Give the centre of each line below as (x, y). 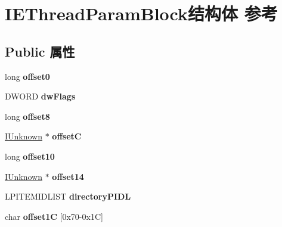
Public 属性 (40, 51)
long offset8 (27, 116)
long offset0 (27, 76)
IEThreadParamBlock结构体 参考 (141, 13)
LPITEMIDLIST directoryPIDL (68, 196)
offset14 (68, 176)
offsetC (67, 136)
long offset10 (30, 156)
